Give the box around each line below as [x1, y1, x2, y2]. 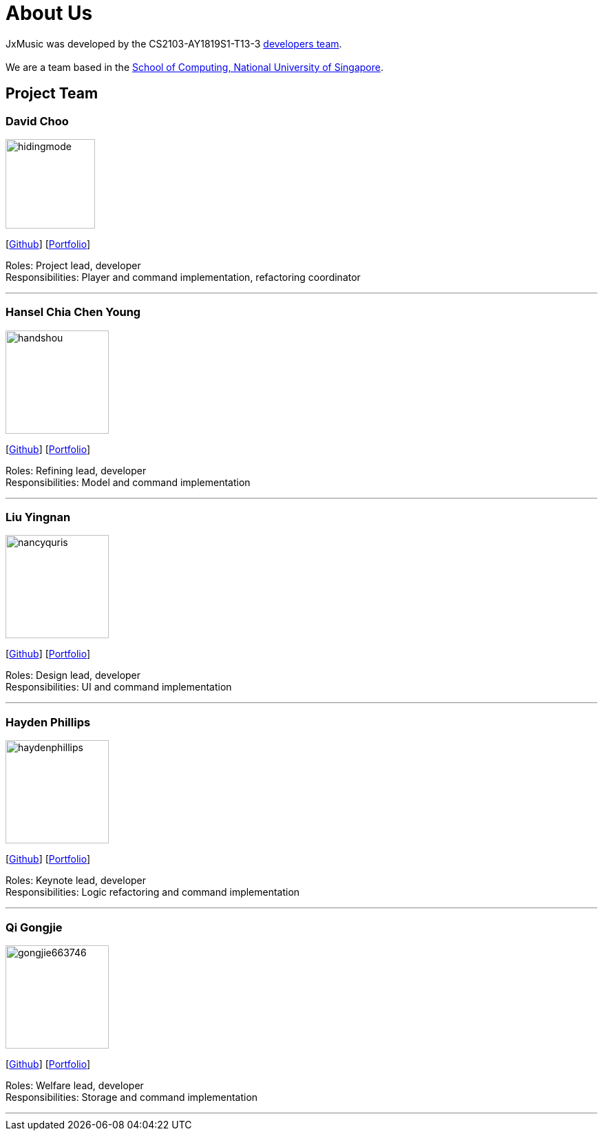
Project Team [6, 85, 98, 103]
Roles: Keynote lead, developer [6, 874, 147, 887]
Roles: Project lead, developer [6, 259, 141, 271]
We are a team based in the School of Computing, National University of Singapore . [6, 61, 384, 73]
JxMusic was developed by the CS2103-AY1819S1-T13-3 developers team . [6, 37, 342, 50]
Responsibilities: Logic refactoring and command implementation [6, 886, 300, 898]
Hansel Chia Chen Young [6, 305, 141, 319]
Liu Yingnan [6, 510, 71, 525]
